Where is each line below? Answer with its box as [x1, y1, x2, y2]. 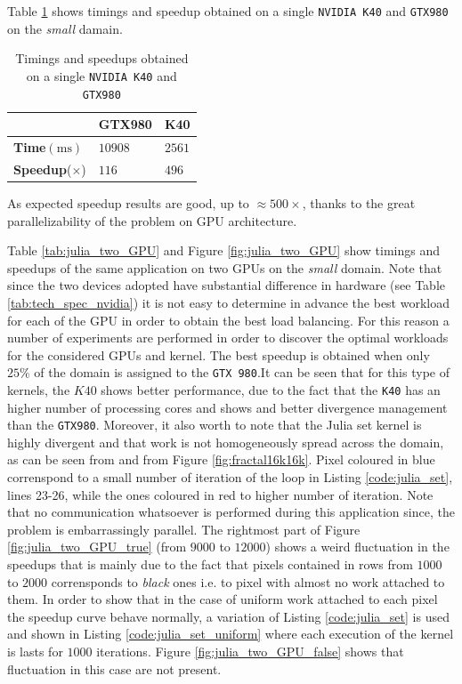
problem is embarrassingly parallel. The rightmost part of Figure [7, 519, 361, 538]
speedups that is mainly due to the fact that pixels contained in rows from [7, 555, 413, 573]
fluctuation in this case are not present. [7, 659, 222, 678]
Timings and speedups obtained [15, 49, 189, 68]
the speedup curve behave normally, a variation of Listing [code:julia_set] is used [7, 607, 450, 625]
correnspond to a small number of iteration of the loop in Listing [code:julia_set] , [7, 468, 453, 487]
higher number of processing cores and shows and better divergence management [7, 398, 448, 416]
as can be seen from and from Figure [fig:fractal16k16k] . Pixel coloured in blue [7, 450, 435, 469]
